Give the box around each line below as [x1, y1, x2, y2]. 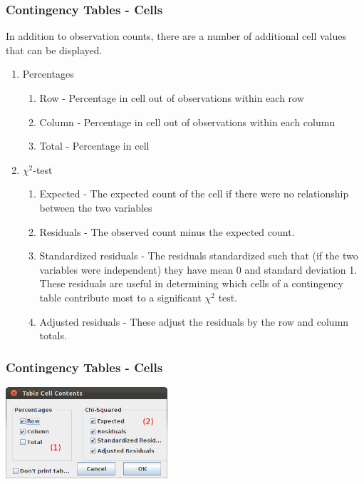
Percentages [22, 66, 74, 81]
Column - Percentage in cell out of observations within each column [39, 114, 336, 129]
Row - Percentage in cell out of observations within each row [39, 91, 304, 105]
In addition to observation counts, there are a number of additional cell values [6, 29, 346, 43]
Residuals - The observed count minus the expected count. [39, 224, 295, 239]
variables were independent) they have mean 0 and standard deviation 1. [39, 262, 358, 277]
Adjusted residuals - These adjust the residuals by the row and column [39, 314, 349, 329]
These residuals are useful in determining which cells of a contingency [39, 276, 343, 291]
